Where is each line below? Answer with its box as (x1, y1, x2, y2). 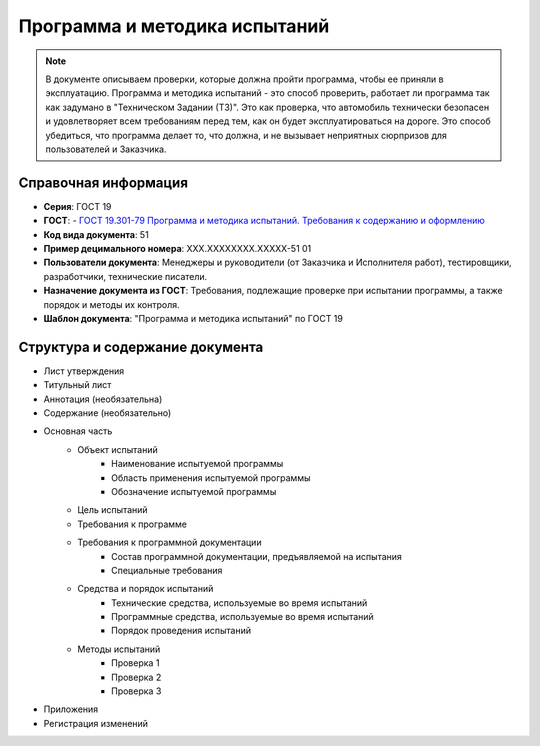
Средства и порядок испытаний (77, 583, 214, 595)
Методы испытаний (77, 643, 161, 655)
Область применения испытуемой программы (111, 471, 311, 484)
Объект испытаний (77, 443, 159, 455)
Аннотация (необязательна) (43, 393, 163, 405)
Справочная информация (18, 174, 189, 191)
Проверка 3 (111, 685, 162, 697)
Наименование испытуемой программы (111, 458, 284, 470)
